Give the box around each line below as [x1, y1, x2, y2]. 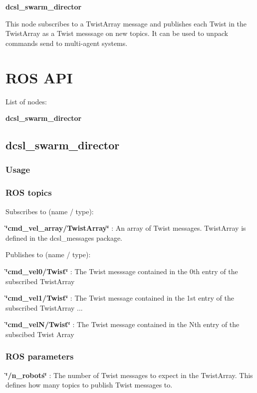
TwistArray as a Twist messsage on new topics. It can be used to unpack [5, 28, 228, 38]
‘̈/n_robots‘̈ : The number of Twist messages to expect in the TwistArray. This [5, 370, 253, 380]
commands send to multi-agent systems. [5, 37, 128, 48]
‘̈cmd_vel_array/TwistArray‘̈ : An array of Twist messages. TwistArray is [5, 223, 246, 233]
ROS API [5, 67, 73, 87]
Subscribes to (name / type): [5, 206, 94, 216]
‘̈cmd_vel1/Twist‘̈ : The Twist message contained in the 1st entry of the [5, 293, 234, 303]
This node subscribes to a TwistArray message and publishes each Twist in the [5, 18, 247, 28]
